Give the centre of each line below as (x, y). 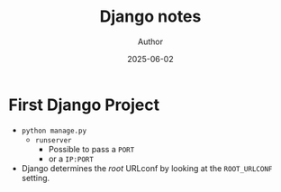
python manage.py (54, 131)
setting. (36, 178)
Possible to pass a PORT (91, 149)
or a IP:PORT (71, 159)
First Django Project (84, 105)
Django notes (150, 17)
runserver (54, 140)
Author (150, 41)
